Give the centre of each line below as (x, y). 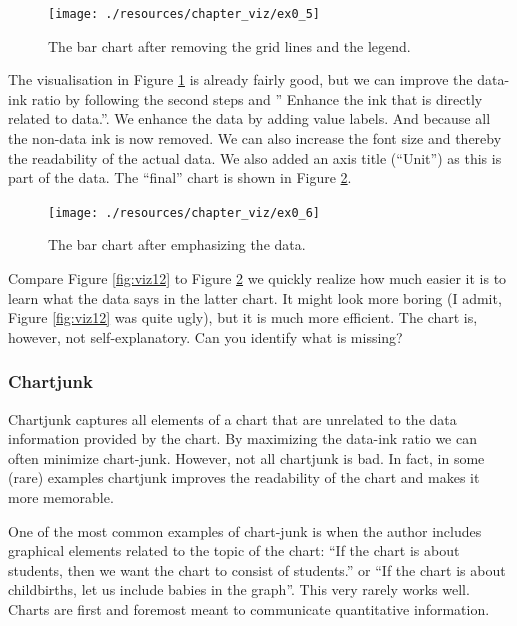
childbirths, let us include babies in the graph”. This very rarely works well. (239, 589)
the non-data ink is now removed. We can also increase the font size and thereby (255, 138)
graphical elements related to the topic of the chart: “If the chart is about (234, 550)
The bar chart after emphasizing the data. (177, 244)
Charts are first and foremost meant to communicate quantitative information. (249, 609)
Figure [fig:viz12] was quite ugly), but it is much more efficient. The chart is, (243, 317)
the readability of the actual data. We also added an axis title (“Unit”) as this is (255, 157)
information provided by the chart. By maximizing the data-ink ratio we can (242, 438)
